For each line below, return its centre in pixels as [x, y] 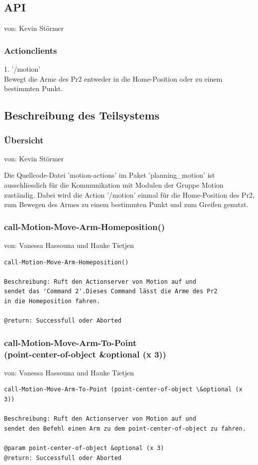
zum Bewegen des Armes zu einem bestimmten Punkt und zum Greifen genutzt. [126, 204]
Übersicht [24, 140]
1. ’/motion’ [22, 69]
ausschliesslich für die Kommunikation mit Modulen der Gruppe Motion [114, 184]
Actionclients [31, 50]
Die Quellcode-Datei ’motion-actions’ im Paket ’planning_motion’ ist [110, 175]
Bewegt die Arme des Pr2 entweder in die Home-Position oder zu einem [113, 78]
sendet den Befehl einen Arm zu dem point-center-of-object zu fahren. [125, 428]
